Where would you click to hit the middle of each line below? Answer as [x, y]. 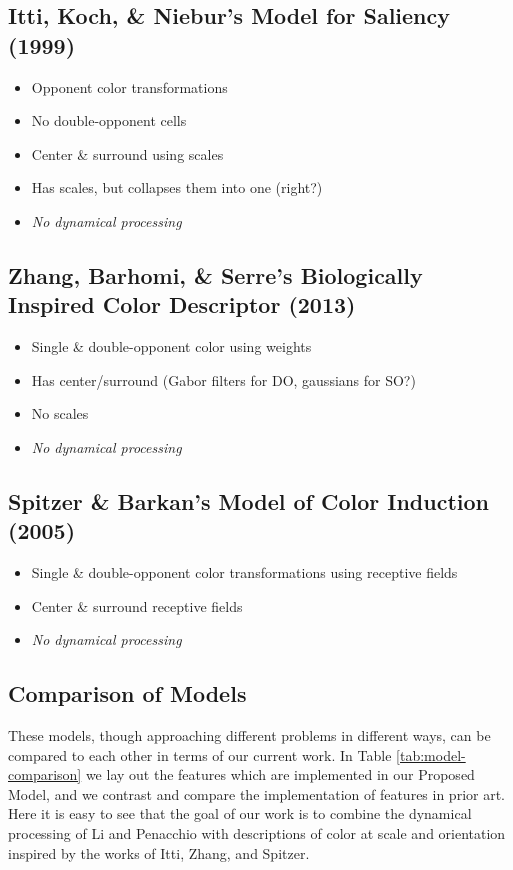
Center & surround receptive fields [137, 605]
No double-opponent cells [109, 120]
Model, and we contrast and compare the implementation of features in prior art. [257, 793]
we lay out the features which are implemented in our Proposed [280, 774]
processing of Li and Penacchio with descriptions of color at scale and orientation [257, 833]
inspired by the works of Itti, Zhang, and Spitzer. [159, 852]
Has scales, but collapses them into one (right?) [177, 187]
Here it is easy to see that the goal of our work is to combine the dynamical [240, 813]
